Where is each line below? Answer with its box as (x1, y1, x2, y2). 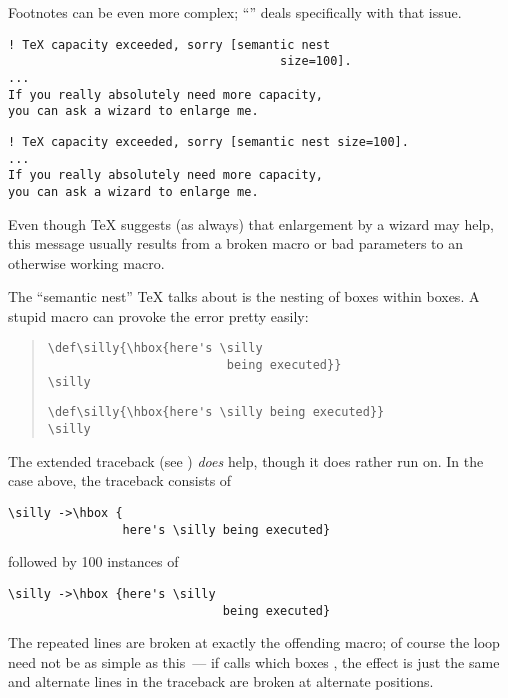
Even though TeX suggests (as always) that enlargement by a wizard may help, (8, 213, 494, 234)
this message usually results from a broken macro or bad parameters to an (8, 233, 463, 254)
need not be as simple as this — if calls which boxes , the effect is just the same (8, 651, 500, 672)
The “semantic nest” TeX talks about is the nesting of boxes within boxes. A (8, 286, 480, 307)
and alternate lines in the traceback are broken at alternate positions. (8, 671, 434, 692)
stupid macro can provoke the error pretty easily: (8, 305, 309, 326)
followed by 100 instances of (8, 551, 179, 572)
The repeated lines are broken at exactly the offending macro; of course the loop (8, 632, 500, 653)
